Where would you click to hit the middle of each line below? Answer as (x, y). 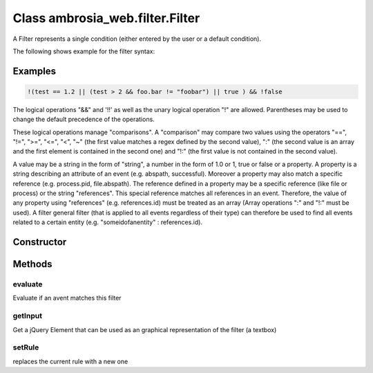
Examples (35, 71)
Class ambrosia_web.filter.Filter (106, 18)
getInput (28, 316)
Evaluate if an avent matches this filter (67, 298)
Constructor (40, 242)
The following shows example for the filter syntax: (84, 51)
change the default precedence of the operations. (84, 119)
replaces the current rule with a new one (70, 361)
